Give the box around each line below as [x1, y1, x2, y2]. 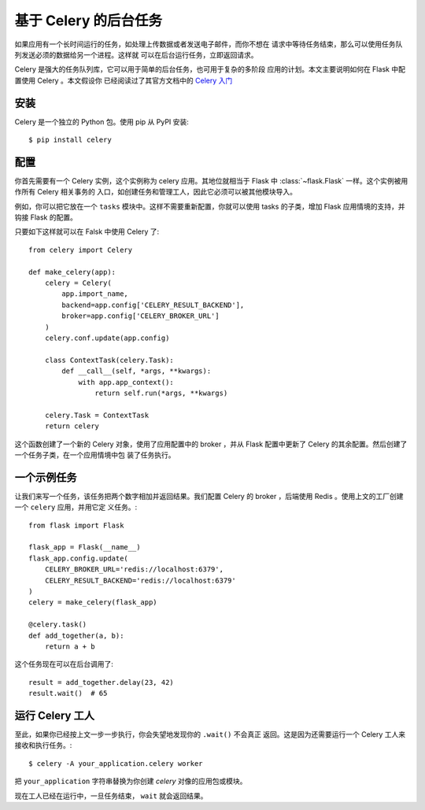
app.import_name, [61, 290, 129, 298]
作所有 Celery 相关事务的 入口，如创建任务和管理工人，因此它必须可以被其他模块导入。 [14, 187, 297, 197]
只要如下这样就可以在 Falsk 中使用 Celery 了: [14, 227, 160, 236]
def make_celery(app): [28, 268, 116, 276]
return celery [44, 422, 100, 431]
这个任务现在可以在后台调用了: [14, 660, 114, 669]
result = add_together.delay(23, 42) [28, 678, 175, 686]
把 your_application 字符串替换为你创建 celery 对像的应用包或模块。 [14, 776, 247, 786]
